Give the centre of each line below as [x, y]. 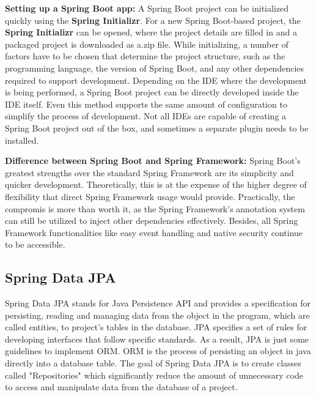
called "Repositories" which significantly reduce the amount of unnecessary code [154, 375]
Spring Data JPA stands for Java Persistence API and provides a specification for [158, 303]
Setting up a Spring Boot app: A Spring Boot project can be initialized [147, 8]
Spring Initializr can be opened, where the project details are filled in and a [151, 32]
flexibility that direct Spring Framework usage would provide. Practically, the [150, 196]
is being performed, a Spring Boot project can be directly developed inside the [152, 92]
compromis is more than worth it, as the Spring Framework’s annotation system [155, 208]
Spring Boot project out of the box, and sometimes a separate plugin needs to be [157, 128]
